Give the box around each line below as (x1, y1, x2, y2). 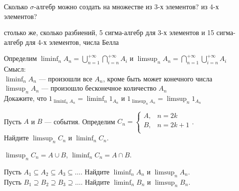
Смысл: (4, 64, 26, 74)
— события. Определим (44, 116, 115, 126)
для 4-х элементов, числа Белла (25, 37, 119, 47)
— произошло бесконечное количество (41, 83, 156, 93)
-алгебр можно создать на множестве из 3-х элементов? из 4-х (34, 1, 219, 11)
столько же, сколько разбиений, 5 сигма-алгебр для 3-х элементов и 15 (4, 27, 215, 38)
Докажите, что (4, 93, 47, 103)
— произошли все (39, 73, 92, 83)
